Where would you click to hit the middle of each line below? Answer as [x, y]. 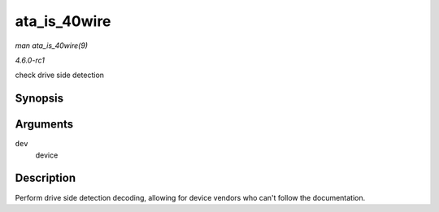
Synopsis [39, 99]
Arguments [44, 125]
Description [46, 178]
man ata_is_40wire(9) [52, 45]
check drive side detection [60, 75]
